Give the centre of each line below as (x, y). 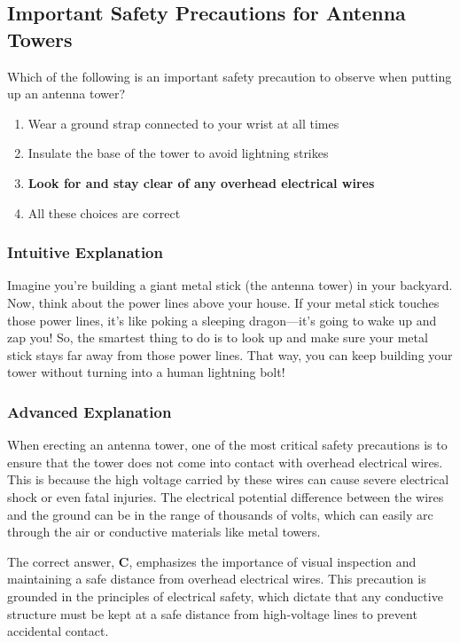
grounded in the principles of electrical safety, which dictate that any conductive (225, 596)
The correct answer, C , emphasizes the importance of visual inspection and (212, 561)
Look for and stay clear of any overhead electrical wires (201, 182)
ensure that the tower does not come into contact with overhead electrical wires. (225, 462)
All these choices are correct (104, 212)
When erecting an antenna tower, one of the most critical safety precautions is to (227, 445)
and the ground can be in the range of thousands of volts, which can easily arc (220, 514)
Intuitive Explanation (85, 252)
